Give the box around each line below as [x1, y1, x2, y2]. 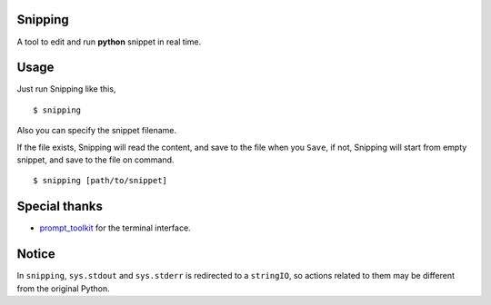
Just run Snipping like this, [16, 84, 116, 94]
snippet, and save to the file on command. [16, 154, 175, 165]
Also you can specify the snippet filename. [16, 125, 177, 136]
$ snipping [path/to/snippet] [33, 175, 168, 186]
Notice [16, 246, 56, 262]
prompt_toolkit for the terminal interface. [39, 222, 191, 233]
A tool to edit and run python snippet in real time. [16, 36, 202, 47]
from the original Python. [16, 282, 110, 294]
